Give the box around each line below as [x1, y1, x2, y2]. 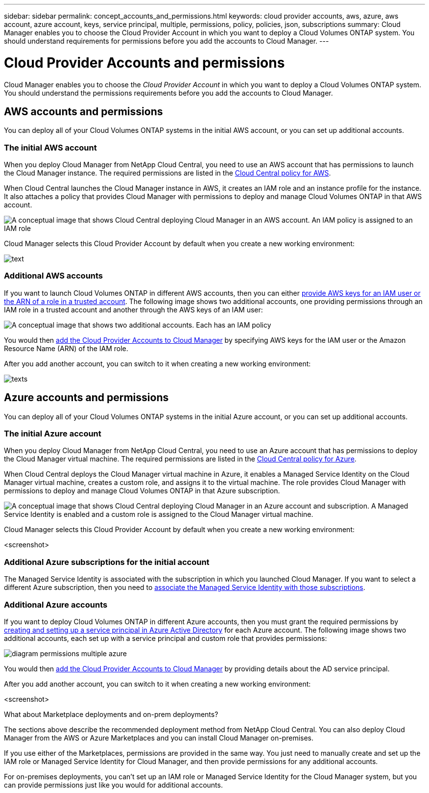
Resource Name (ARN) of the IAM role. [4, 344, 128, 353]
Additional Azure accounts [4, 599, 108, 610]
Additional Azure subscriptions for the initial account [4, 557, 210, 567]
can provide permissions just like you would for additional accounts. [4, 780, 223, 789]
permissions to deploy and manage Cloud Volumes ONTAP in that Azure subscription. [4, 486, 280, 495]
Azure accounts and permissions [4, 391, 169, 404]
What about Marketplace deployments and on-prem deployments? [4, 710, 218, 718]
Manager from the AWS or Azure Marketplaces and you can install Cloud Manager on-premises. [4, 733, 314, 742]
